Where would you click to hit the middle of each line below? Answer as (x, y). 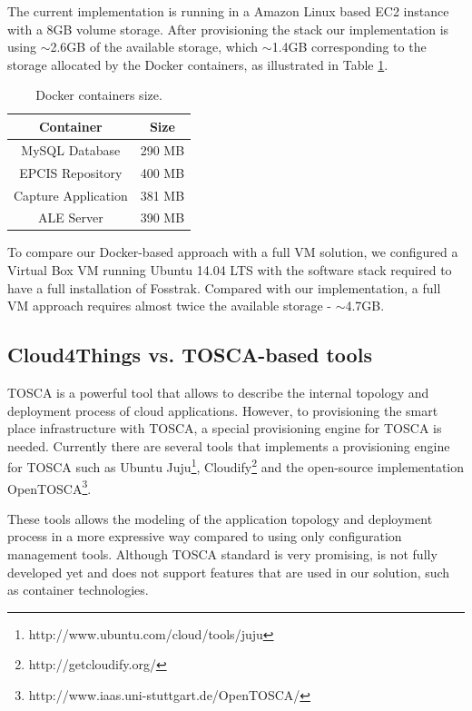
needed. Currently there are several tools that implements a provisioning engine (229, 445)
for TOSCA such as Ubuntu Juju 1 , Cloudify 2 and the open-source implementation (236, 466)
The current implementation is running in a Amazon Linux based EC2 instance (228, 11)
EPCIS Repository (71, 172)
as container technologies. (78, 590)
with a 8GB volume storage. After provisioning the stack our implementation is (228, 29)
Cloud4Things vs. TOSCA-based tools (190, 355)
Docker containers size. (99, 95)
